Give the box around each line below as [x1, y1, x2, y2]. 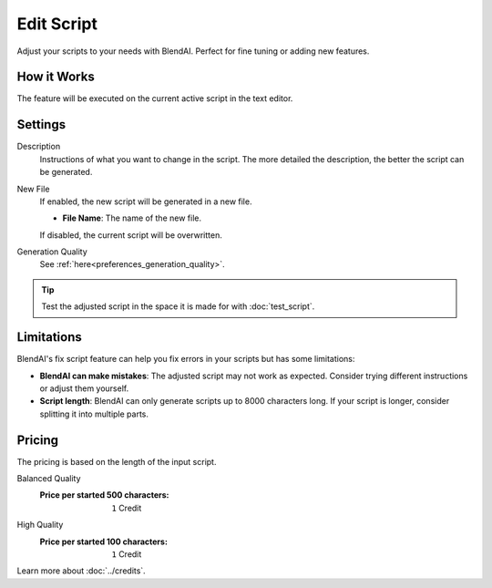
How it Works [16, 69, 95, 85]
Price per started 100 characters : [39, 536, 169, 547]
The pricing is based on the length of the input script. [16, 456, 217, 467]
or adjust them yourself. [39, 383, 129, 394]
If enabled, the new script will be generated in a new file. [39, 196, 252, 207]
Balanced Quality [16, 473, 81, 484]
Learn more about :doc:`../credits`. [16, 565, 146, 576]
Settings [16, 117, 67, 132]
